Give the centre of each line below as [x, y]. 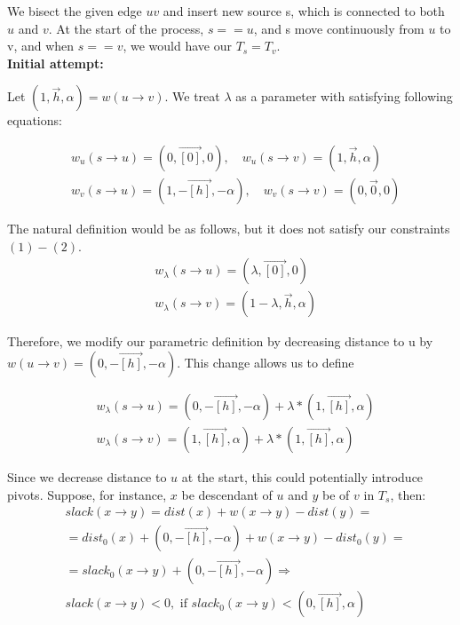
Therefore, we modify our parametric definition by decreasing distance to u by [220, 341]
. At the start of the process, [126, 28]
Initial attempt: [56, 63]
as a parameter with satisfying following [344, 96]
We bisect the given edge [75, 11]
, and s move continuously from [339, 28]
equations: [35, 120]
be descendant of [227, 494]
